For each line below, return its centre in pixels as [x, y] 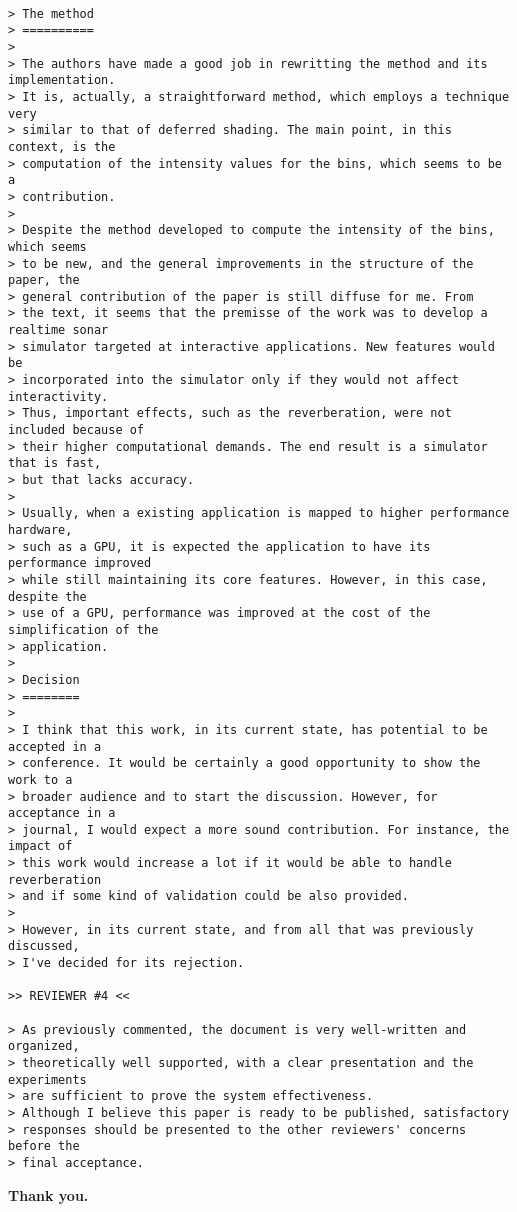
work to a [40, 779]
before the [44, 1146]
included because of [76, 430]
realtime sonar [58, 330]
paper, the [44, 280]
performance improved [80, 563]
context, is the [62, 146]
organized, [44, 1046]
